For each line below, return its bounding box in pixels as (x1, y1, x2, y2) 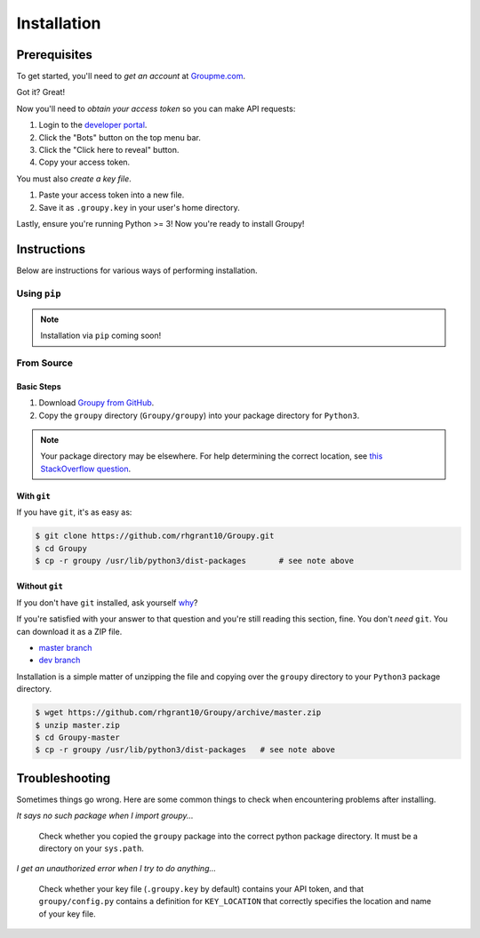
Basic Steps (16, 381, 61, 391)
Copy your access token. (38, 156, 131, 168)
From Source (16, 357, 73, 369)
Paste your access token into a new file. (38, 189, 185, 200)
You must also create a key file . (16, 173, 132, 184)
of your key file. (38, 908, 97, 919)
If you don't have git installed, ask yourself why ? (16, 597, 199, 608)
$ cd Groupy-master (35, 732, 120, 742)
